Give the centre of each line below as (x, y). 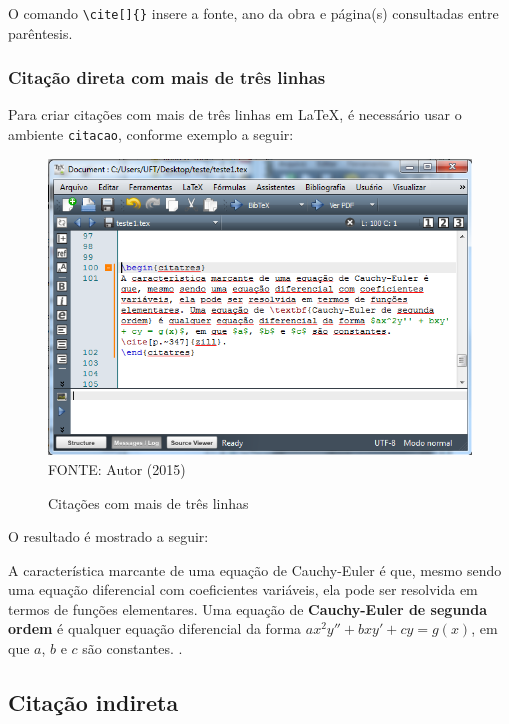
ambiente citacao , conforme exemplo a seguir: (151, 134)
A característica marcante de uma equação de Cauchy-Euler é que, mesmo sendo (255, 569)
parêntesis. (40, 32)
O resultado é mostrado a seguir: (108, 536)
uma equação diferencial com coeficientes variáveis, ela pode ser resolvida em (243, 589)
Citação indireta (93, 702)
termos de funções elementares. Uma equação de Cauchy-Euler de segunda (248, 608)
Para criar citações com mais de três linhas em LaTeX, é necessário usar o (235, 114)
